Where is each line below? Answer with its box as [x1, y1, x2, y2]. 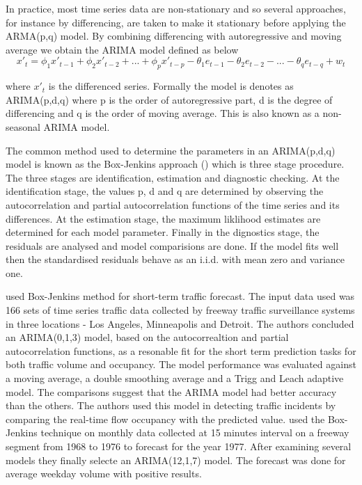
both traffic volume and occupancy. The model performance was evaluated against [6, 357, 356, 372]
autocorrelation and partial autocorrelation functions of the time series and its [6, 197, 340, 212]
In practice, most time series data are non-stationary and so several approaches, [6, 1, 346, 15]
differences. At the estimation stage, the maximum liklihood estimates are [6, 211, 321, 225]
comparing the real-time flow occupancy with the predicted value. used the [6, 411, 325, 426]
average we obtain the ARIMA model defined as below [6, 42, 239, 56]
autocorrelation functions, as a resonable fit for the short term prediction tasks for [6, 343, 356, 358]
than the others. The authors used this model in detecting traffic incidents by [6, 398, 336, 413]
